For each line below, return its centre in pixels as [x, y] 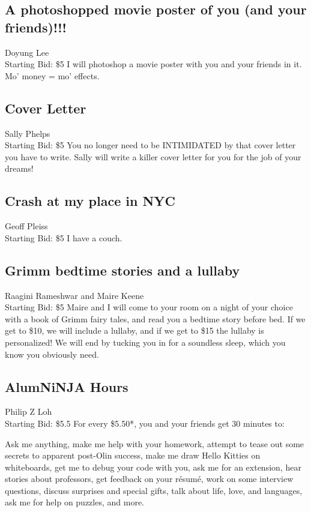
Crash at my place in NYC [90, 201]
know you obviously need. [52, 354]
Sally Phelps [28, 133]
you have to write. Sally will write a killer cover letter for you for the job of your [153, 156]
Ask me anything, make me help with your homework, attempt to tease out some [155, 443]
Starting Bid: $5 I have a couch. [64, 237]
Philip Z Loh [29, 411]
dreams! [19, 168]
